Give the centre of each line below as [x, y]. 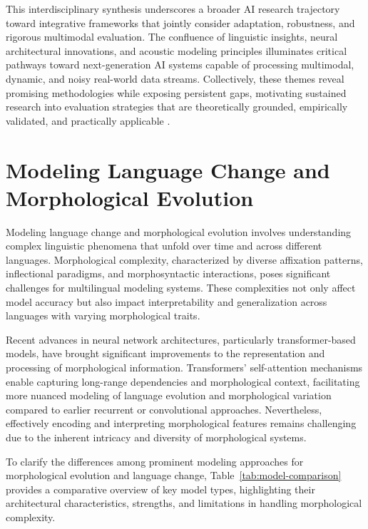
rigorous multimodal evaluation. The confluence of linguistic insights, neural [172, 37]
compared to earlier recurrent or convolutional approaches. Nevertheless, [164, 409]
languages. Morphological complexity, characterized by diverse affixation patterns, [184, 259]
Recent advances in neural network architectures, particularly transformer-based [181, 339]
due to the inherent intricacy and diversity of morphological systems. [156, 437]
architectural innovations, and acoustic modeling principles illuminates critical [177, 50]
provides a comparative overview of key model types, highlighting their [160, 489]
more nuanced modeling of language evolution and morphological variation [169, 395]
